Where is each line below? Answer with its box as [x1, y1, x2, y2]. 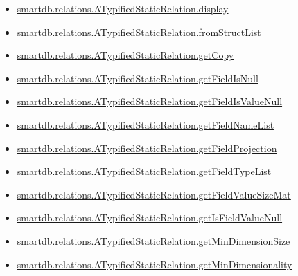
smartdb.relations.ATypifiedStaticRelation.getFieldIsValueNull [17, 94, 283, 109]
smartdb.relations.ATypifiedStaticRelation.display [17, 1, 229, 15]
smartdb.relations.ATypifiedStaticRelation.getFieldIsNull [17, 71, 258, 85]
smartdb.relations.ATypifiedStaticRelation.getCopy [17, 48, 234, 62]
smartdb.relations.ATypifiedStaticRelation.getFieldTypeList [17, 164, 272, 178]
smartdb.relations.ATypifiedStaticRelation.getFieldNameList [17, 117, 274, 131]
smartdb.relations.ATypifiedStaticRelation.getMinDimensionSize [17, 233, 290, 248]
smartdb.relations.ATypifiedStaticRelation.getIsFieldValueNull [17, 210, 283, 225]
